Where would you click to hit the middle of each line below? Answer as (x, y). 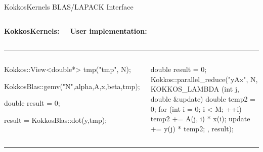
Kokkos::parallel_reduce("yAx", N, (204, 79)
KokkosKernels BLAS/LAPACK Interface (69, 7)
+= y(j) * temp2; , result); (192, 128)
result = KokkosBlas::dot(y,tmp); (56, 120)
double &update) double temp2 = (203, 98)
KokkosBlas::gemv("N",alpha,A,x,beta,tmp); (72, 86)
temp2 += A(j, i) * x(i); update (200, 119)
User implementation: (108, 30)
